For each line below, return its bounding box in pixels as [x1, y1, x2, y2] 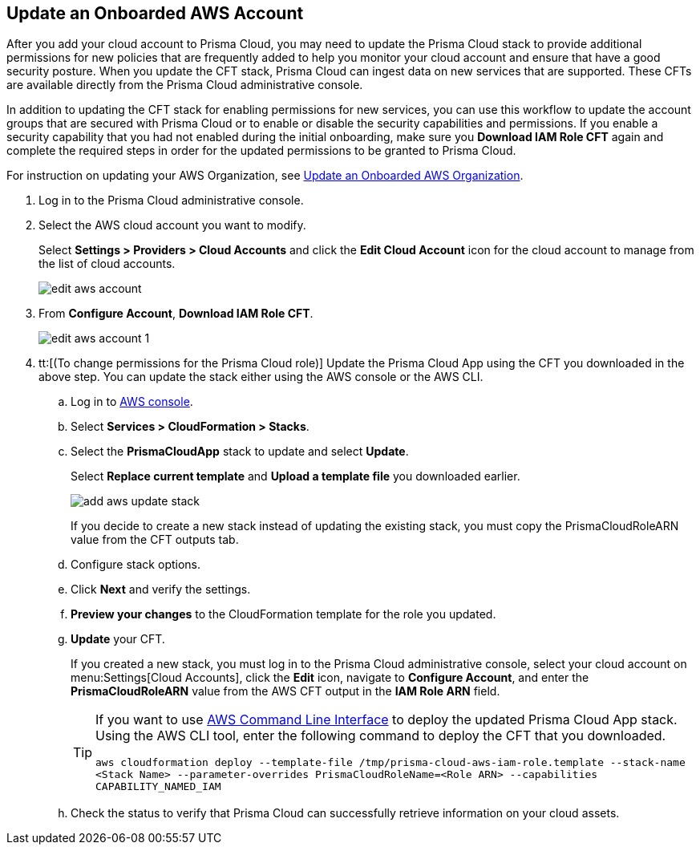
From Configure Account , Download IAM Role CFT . [38, 306, 314, 321]
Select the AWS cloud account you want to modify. [38, 218, 306, 233]
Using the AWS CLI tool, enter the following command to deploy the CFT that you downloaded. [95, 727, 666, 744]
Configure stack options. [71, 557, 201, 572]
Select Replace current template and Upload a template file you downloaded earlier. [71, 469, 520, 484]
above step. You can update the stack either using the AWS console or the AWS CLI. [38, 370, 484, 384]
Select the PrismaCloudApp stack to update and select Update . [71, 444, 409, 459]
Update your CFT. [71, 632, 165, 646]
